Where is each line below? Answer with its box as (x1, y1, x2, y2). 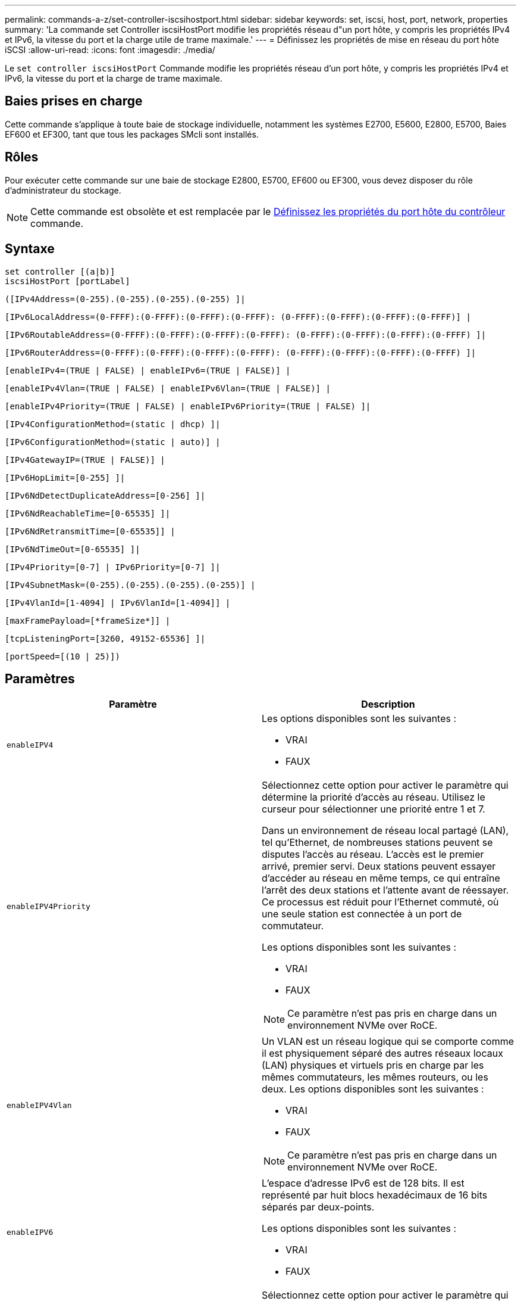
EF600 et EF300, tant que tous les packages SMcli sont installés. (5, 129, 259, 139)
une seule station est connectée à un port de (262, 908, 462, 920)
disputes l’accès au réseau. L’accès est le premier (262, 848, 484, 861)
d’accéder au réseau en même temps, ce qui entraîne (262, 872, 500, 885)
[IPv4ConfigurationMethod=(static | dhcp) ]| (5, 419, 221, 429)
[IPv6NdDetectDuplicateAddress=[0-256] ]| (5, 490, 206, 500)
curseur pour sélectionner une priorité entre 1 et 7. (262, 803, 485, 816)
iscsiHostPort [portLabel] (5, 276, 130, 286)
